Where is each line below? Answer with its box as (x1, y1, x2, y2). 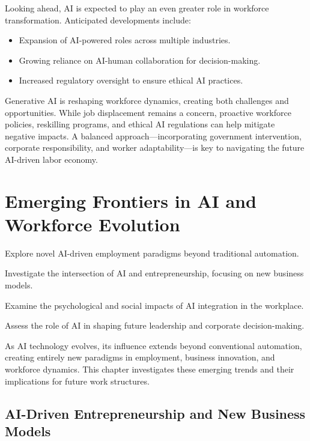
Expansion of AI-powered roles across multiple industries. (19, 34, 231, 46)
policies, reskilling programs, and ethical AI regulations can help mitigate (5, 118, 275, 130)
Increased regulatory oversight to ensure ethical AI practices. (19, 74, 243, 87)
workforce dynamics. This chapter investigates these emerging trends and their (5, 363, 294, 375)
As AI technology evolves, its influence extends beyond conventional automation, (5, 339, 302, 351)
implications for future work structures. (5, 374, 150, 387)
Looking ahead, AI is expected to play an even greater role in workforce (5, 2, 269, 14)
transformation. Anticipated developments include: (5, 13, 191, 26)
